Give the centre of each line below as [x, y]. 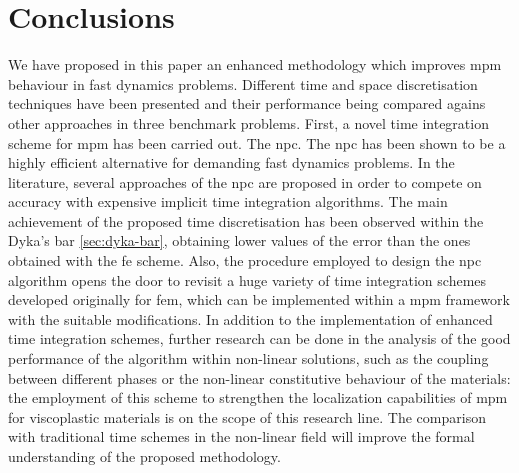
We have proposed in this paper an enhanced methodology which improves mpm [255, 64]
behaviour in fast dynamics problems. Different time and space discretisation [243, 83]
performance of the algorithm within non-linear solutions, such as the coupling [248, 358]
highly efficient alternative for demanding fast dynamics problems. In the [231, 162]
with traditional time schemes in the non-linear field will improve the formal [241, 436]
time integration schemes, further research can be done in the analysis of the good [259, 338]
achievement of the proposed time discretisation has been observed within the [246, 220]
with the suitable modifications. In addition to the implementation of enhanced [250, 318]
